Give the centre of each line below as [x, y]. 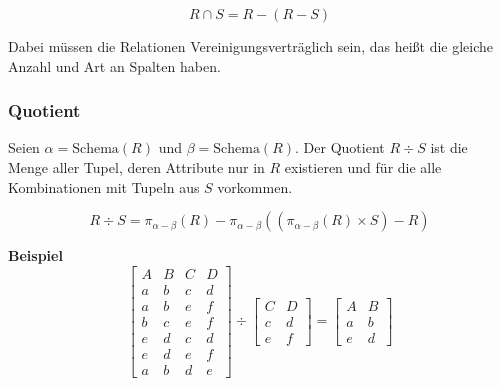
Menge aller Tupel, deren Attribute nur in [136, 167]
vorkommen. [255, 186]
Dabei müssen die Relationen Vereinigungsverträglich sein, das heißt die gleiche [251, 46]
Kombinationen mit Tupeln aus [104, 186]
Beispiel [35, 255]
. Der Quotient [340, 147]
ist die [449, 147]
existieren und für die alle [363, 167]
